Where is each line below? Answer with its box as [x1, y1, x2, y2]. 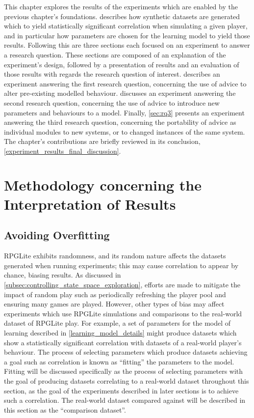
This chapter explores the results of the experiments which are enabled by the [4, 1, 238, 11]
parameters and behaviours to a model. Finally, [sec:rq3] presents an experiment [4, 107, 245, 117]
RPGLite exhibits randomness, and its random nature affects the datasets [4, 251, 226, 261]
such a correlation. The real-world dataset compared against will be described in [4, 395, 246, 405]
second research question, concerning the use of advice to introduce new [4, 97, 220, 108]
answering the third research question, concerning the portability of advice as [4, 117, 236, 127]
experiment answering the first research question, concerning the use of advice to [4, 78, 247, 88]
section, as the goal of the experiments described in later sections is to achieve [4, 385, 239, 395]
